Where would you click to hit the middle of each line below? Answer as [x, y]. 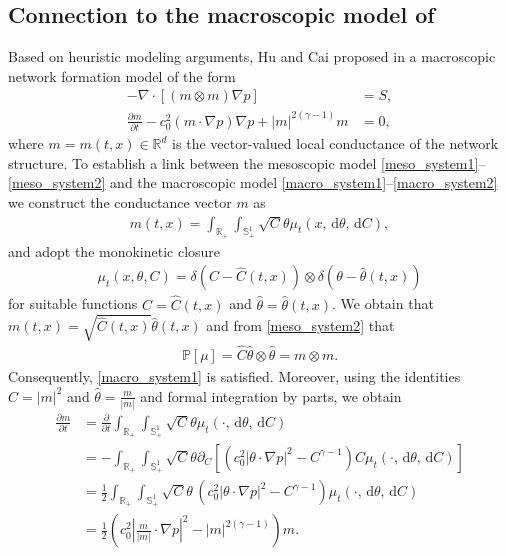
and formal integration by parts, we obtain [271, 395]
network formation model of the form [122, 75]
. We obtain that [382, 303]
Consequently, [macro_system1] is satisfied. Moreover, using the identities [234, 376]
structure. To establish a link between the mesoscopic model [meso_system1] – [247, 162]
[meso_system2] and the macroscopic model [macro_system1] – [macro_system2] [253, 182]
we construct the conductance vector [120, 201]
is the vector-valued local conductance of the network [335, 143]
